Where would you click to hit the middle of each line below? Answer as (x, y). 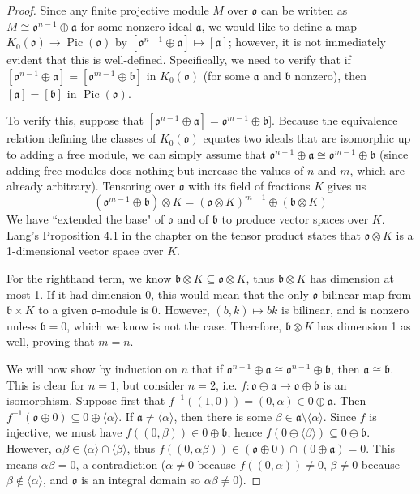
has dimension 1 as (364, 325)
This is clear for (46, 384)
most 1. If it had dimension (74, 294)
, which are (377, 170)
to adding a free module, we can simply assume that (136, 153)
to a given (63, 310)
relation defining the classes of (81, 138)
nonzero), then (331, 75)
